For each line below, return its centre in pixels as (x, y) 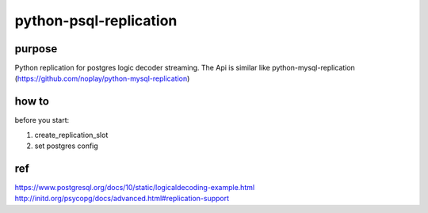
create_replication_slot (71, 135)
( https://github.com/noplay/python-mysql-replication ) (102, 78)
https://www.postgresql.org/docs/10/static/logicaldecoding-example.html (135, 188)
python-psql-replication (96, 21)
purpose (36, 49)
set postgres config (66, 146)
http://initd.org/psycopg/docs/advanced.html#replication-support (122, 199)
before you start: (42, 120)
